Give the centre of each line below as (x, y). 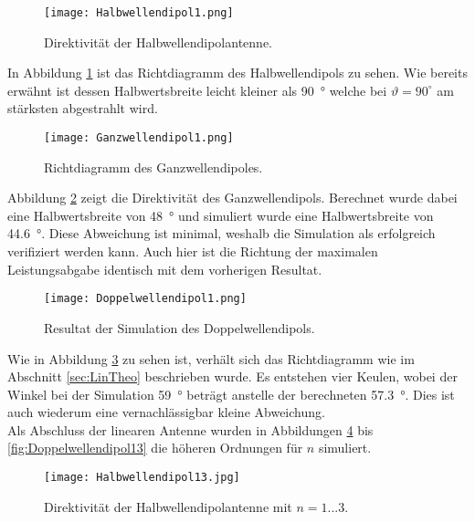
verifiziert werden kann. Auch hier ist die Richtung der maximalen (193, 251)
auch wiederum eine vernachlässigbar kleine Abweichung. (166, 412)
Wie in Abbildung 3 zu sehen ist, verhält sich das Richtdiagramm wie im (211, 358)
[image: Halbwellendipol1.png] (139, 13)
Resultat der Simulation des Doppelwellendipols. (179, 327)
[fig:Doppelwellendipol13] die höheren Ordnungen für (155, 448)
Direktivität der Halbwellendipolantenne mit (168, 506)
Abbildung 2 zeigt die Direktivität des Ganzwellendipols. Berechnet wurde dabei (232, 198)
